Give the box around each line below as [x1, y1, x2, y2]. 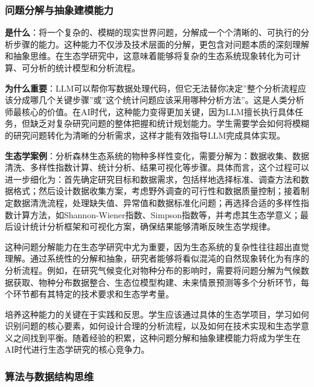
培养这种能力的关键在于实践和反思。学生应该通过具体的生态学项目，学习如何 [5, 307, 309, 320]
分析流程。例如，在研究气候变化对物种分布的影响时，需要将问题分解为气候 [5, 263, 301, 276]
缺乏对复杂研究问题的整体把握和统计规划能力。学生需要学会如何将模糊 [30, 117, 309, 130]
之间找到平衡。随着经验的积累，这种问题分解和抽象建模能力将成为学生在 [13, 331, 301, 344]
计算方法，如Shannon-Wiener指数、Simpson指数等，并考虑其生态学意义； [13, 208, 300, 221]
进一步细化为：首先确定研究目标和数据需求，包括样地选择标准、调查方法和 [5, 172, 301, 185]
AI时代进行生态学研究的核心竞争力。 [5, 343, 150, 356]
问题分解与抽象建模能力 [5, 2, 114, 17]
